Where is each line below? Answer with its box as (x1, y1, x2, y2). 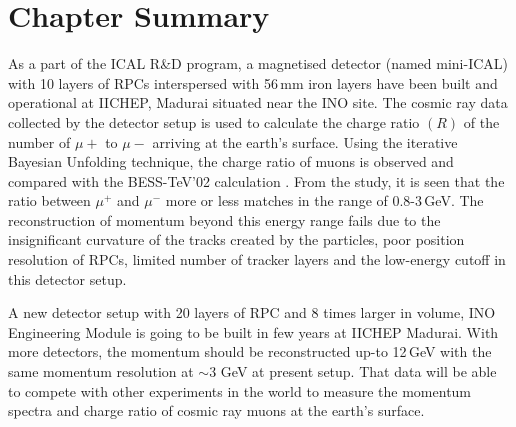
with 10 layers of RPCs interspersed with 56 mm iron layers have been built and (8, 72, 498, 93)
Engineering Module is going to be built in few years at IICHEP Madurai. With (8, 321, 499, 342)
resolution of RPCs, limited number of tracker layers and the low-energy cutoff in (8, 249, 506, 270)
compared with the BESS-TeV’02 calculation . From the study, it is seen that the (8, 170, 505, 191)
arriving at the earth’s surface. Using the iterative (152, 131, 458, 152)
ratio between (8, 190, 91, 211)
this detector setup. (8, 268, 127, 289)
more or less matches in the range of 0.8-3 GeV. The (165, 190, 484, 211)
